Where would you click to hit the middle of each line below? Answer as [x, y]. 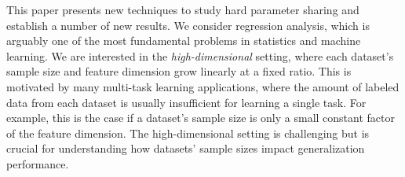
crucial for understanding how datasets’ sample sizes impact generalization [186, 148]
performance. [38, 163]
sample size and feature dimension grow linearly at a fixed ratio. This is [179, 71]
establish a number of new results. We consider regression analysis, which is [188, 25]
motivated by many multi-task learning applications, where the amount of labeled [203, 86]
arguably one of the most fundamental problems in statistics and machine [184, 41]
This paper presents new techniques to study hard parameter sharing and [183, 9]
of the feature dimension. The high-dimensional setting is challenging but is [188, 133]
